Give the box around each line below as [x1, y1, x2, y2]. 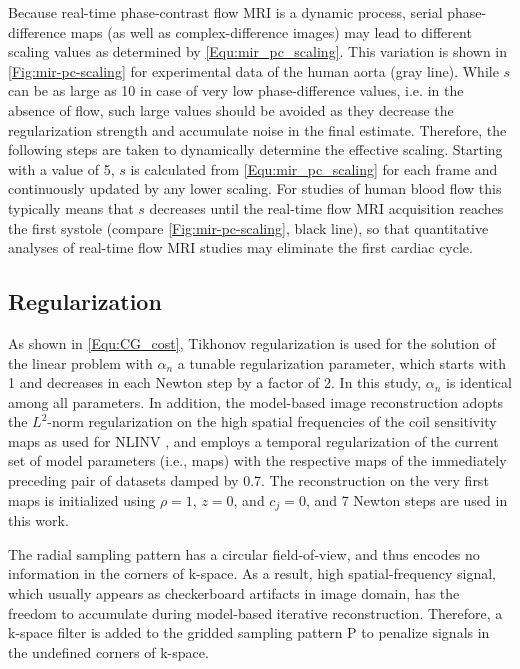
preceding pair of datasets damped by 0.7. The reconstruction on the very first [8, 470, 489, 491]
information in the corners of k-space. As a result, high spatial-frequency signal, [8, 563, 496, 584]
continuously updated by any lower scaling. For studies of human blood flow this [8, 178, 502, 199]
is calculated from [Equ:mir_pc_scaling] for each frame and [130, 158, 498, 179]
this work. [8, 510, 69, 531]
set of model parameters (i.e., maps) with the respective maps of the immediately [8, 450, 507, 471]
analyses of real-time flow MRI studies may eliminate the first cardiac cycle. [8, 237, 473, 258]
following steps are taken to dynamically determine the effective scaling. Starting [8, 139, 503, 160]
